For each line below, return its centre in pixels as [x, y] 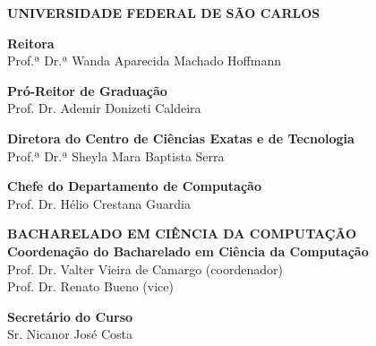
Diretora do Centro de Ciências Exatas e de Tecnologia [181, 138]
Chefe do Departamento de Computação [134, 186]
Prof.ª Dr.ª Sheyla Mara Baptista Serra [116, 156]
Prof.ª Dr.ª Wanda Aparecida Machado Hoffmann [144, 61]
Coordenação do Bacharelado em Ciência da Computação [188, 251]
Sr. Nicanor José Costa [70, 334]
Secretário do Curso [70, 316]
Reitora [31, 43]
